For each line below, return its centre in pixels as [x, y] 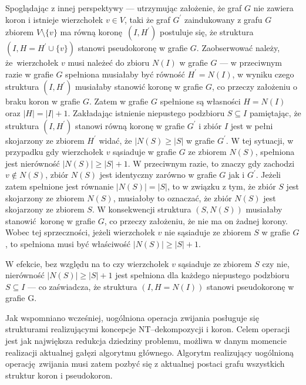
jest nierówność [33, 163]
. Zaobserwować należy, [238, 48]
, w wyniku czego [263, 74]
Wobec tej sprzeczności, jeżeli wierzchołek [80, 232]
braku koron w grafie [43, 101]
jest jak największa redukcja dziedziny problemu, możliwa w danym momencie [146, 341]
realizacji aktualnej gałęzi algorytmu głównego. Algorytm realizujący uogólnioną [150, 352]
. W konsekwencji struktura [142, 209]
